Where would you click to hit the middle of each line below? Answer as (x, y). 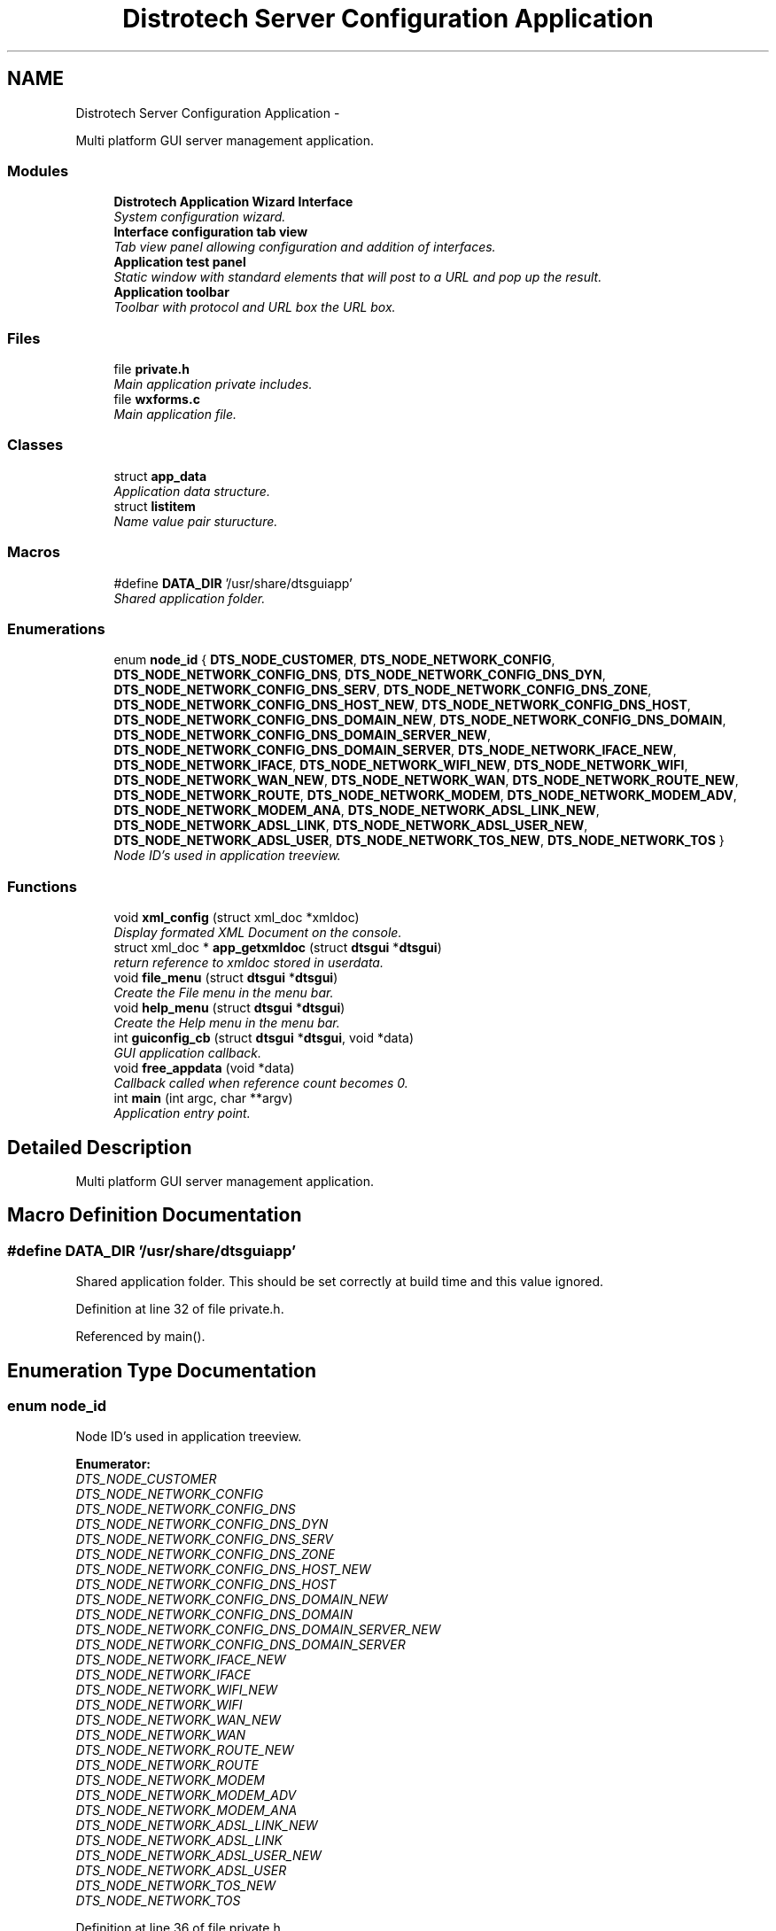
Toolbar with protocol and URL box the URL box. (255, 307)
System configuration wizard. (200, 217)
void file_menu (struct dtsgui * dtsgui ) (226, 978)
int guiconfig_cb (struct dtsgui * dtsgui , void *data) (264, 1038)
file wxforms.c (157, 399)
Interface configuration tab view (211, 232)
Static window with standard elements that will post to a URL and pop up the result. (358, 277)
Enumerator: (113, 1464)
